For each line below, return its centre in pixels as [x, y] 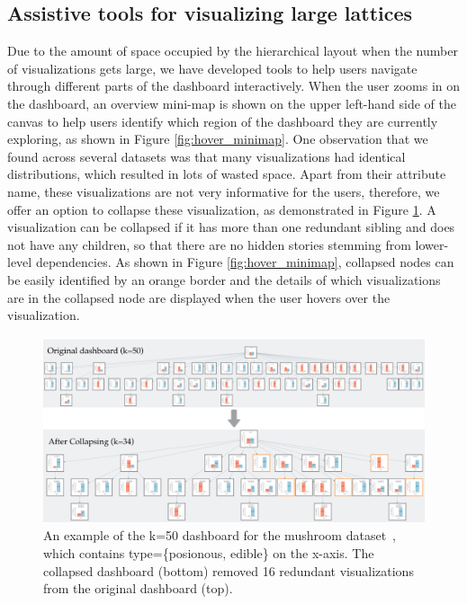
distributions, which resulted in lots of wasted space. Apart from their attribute [227, 174]
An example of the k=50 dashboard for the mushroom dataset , [220, 535]
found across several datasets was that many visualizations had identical [207, 156]
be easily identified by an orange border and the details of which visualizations [224, 279]
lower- [432, 244]
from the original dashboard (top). [138, 588]
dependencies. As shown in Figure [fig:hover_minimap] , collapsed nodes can [245, 262]
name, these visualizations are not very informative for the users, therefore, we [224, 191]
